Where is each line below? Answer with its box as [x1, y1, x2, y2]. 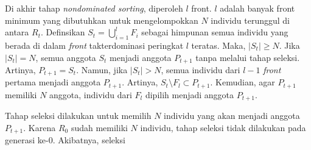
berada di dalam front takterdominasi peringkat [5, 38, 184, 51]
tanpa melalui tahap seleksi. [195, 51, 300, 63]
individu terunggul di [211, 13, 290, 26]
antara [5, 26, 29, 38]
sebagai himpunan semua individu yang [141, 26, 288, 38]
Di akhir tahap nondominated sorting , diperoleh [5, 2, 183, 14]
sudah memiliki [71, 121, 128, 134]
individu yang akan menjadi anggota [164, 109, 300, 122]
